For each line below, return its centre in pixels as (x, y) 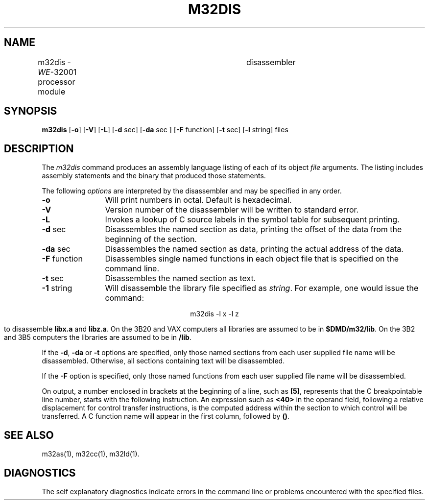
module (52, 91)
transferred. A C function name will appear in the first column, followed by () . (166, 416)
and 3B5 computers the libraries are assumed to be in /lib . (98, 337)
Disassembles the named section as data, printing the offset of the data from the (253, 229)
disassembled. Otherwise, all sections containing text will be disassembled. (163, 361)
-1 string (57, 288)
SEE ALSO (29, 435)
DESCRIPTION (39, 148)
